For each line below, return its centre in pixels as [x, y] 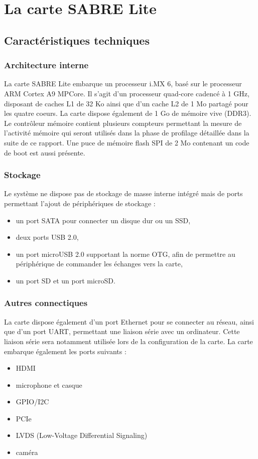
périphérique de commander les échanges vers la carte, [99, 264]
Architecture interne [46, 65]
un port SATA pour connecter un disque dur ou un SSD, [103, 220]
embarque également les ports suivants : [65, 351]
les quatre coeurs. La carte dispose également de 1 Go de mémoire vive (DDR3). [128, 113]
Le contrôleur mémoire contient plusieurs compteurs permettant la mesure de [123, 123]
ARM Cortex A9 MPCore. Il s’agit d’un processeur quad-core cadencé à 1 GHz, [127, 93]
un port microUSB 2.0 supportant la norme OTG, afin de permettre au [125, 254]
